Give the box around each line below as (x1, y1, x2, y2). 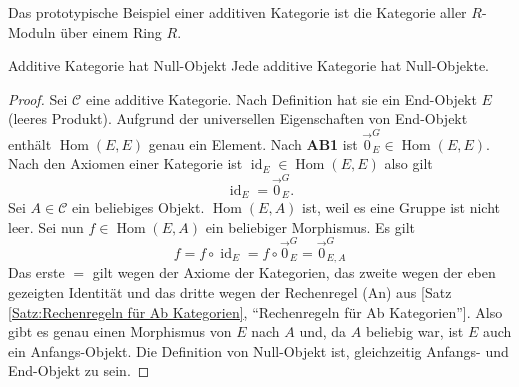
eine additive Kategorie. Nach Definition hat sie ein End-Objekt (85, 88, 477, 109)
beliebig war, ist (365, 321, 464, 342)
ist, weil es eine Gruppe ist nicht (302, 197, 500, 218)
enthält (8, 133, 52, 154)
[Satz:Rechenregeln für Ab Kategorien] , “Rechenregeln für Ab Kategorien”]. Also (8, 301, 503, 322)
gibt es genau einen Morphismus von (8, 321, 232, 342)
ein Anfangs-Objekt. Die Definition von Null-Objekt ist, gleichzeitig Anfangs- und (8, 340, 509, 361)
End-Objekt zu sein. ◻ (8, 360, 150, 381)
